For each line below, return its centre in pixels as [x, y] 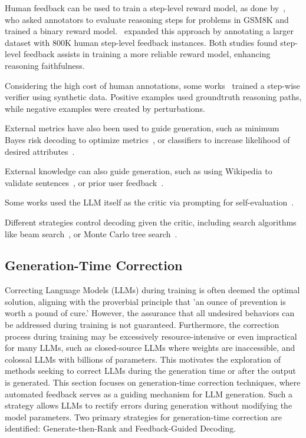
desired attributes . [40, 151]
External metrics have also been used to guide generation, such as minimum [142, 128]
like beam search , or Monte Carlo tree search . [91, 233]
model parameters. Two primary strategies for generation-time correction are [143, 417]
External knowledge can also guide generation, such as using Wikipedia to [139, 171]
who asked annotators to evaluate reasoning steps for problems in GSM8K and [147, 19]
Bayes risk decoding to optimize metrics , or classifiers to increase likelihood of [147, 139]
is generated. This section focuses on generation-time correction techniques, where [153, 382]
